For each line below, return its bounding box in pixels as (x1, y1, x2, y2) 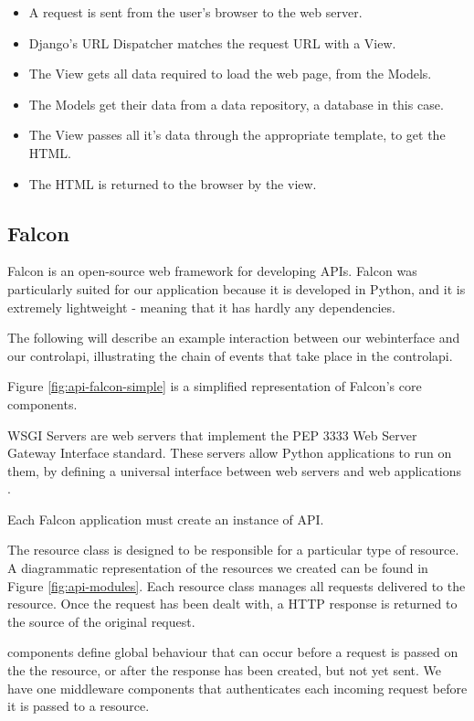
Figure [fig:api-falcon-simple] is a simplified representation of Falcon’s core (7, 376, 422, 396)
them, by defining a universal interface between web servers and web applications (7, 461, 462, 480)
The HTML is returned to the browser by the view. (28, 174, 317, 193)
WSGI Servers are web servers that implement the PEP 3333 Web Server (7, 425, 417, 444)
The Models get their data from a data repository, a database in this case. (28, 94, 444, 113)
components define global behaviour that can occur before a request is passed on (7, 642, 458, 662)
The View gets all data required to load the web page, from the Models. (28, 64, 432, 83)
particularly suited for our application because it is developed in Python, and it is (7, 279, 466, 298)
